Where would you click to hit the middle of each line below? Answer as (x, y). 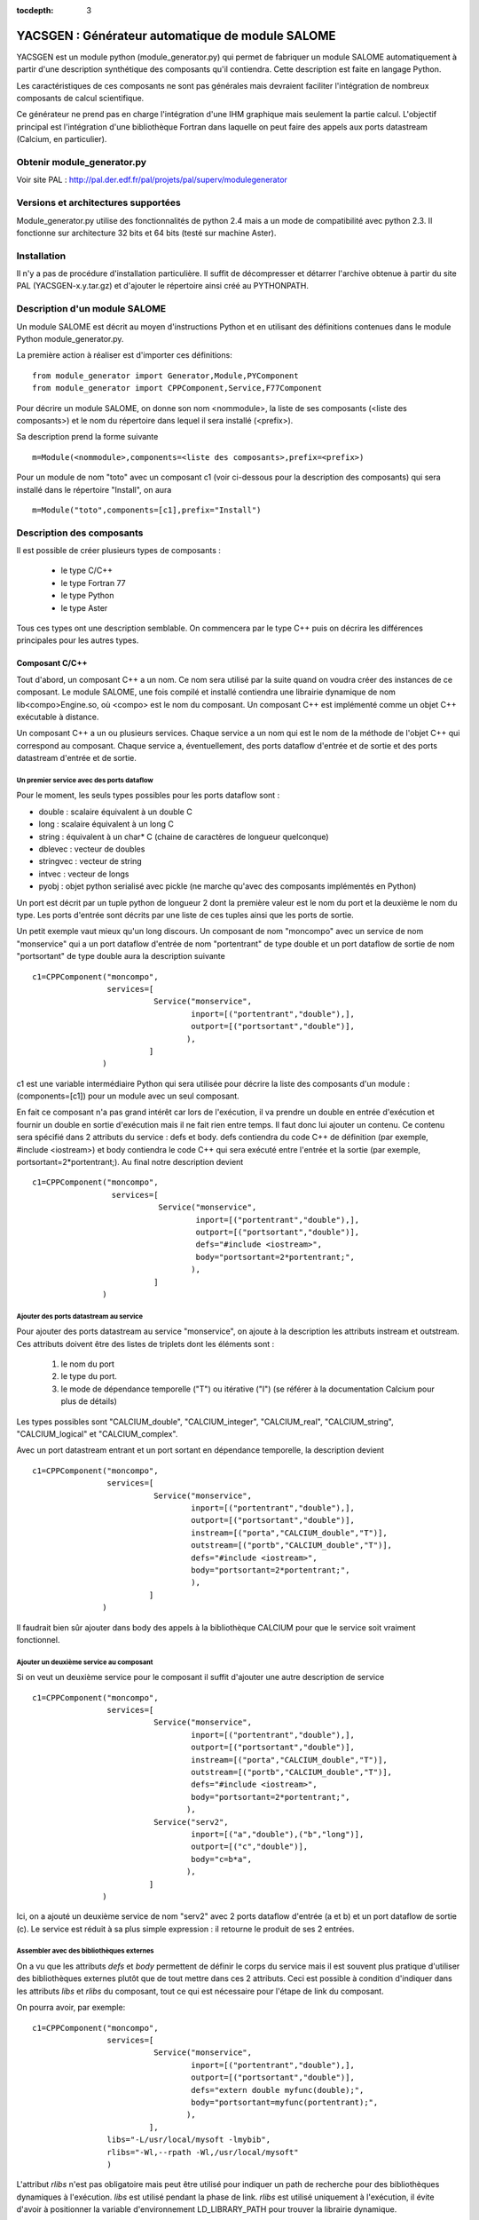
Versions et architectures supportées (98, 202)
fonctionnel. (38, 1639)
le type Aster (84, 607)
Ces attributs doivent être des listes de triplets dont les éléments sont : (145, 1344)
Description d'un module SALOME (91, 309)
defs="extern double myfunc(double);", (278, 2090)
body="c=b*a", (222, 1859)
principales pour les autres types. (78, 640)
